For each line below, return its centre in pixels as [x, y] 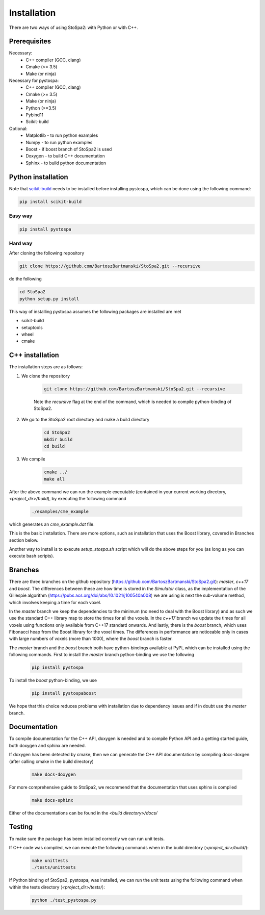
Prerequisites [30, 41]
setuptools [32, 327]
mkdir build [58, 439]
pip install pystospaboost [64, 693]
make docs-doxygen [54, 774]
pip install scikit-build [51, 202]
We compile [33, 459]
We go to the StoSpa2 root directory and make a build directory [85, 420]
